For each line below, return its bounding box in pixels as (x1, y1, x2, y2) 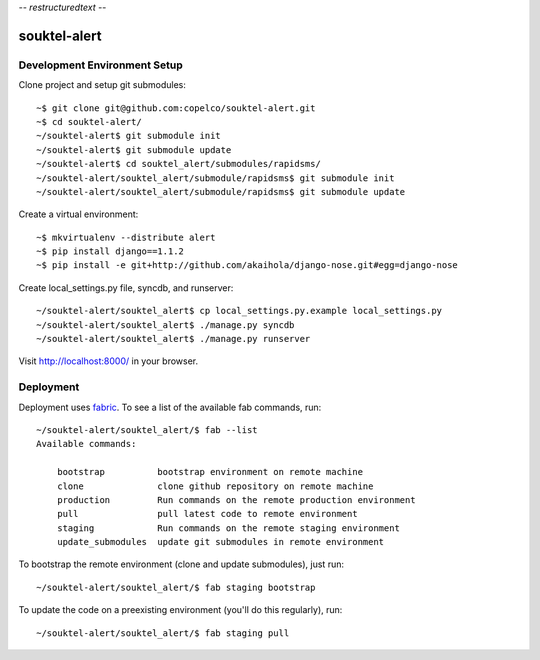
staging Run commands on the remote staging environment (56, 522, 400, 534)
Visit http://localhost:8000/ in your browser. (18, 355, 199, 367)
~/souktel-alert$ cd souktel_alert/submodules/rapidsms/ (36, 158, 322, 170)
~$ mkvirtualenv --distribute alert (36, 231, 216, 243)
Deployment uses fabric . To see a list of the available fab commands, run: (18, 401, 322, 413)
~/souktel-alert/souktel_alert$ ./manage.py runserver (36, 333, 311, 345)
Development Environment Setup (18, 58, 184, 72)
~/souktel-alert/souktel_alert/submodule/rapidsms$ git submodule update (36, 186, 406, 197)
